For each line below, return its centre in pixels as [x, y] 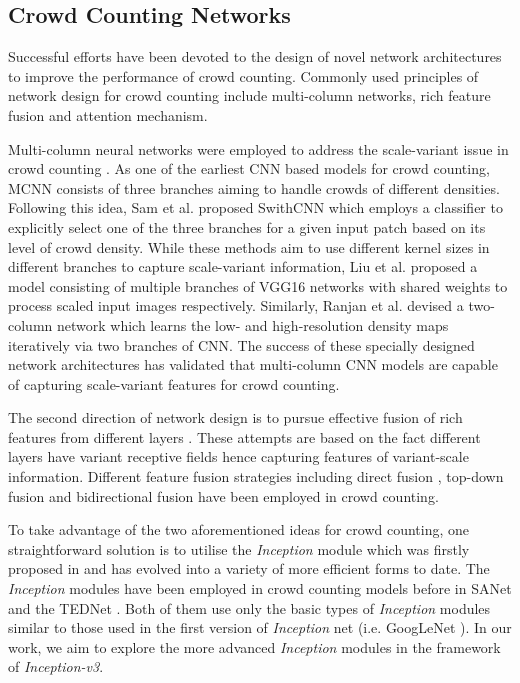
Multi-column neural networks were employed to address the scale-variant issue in [258, 148]
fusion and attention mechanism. [108, 114]
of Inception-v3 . [56, 666]
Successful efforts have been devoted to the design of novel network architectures [255, 56]
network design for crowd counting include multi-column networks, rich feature [249, 95]
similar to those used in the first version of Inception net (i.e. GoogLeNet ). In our [260, 627]
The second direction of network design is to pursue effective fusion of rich [235, 417]
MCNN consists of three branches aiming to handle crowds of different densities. [254, 187]
